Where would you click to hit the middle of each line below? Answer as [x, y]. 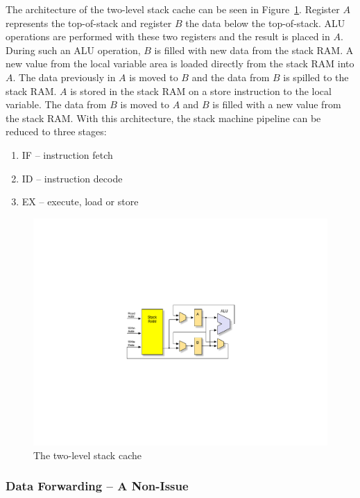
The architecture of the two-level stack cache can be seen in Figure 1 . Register [173, 9]
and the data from [231, 77]
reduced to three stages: [56, 131]
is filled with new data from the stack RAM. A [254, 50]
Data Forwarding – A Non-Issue [97, 486]
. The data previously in [64, 77]
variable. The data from [56, 104]
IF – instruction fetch [67, 154]
